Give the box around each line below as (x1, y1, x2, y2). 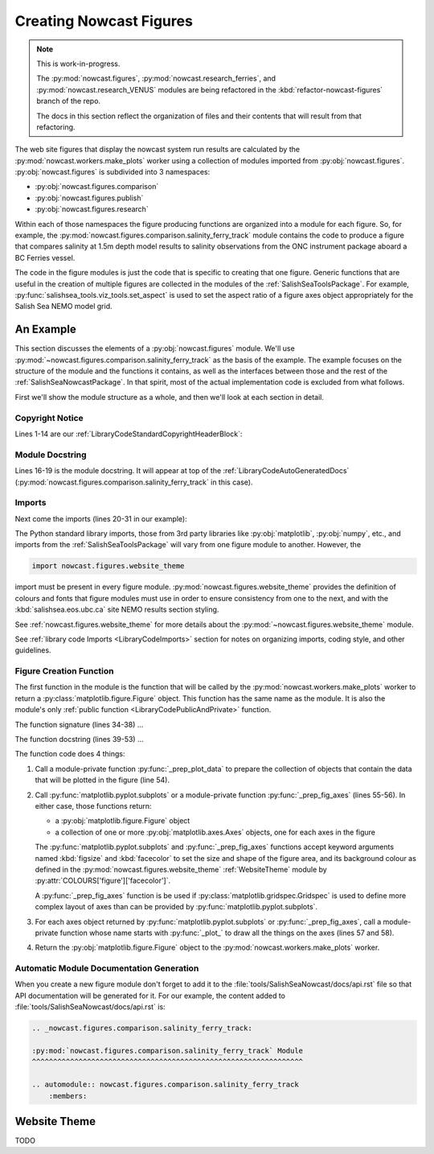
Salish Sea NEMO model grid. (14, 302, 113, 311)
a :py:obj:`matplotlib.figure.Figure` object (55, 816, 190, 826)
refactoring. (36, 122, 76, 132)
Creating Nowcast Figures (14, 12, 193, 30)
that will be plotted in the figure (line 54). (35, 775, 170, 785)
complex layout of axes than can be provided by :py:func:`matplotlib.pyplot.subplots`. (35, 902, 317, 912)
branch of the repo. (36, 97, 100, 106)
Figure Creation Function (14, 666, 114, 677)
